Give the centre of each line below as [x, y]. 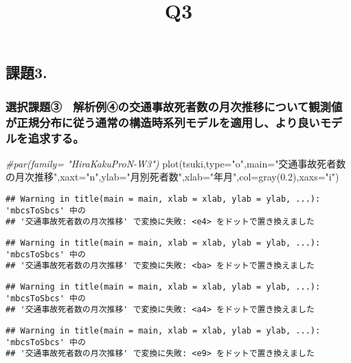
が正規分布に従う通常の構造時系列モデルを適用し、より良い [163, 122]
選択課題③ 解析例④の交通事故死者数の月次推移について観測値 [174, 106]
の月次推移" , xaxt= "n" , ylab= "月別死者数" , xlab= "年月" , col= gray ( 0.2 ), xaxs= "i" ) [172, 177]
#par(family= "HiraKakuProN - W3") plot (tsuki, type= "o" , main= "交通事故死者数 [176, 163]
